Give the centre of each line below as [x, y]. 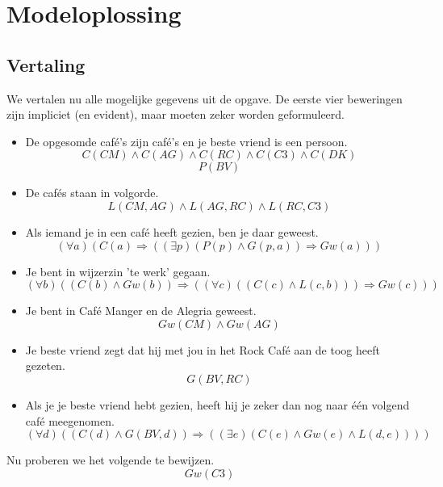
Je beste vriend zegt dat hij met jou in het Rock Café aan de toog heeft [203, 349]
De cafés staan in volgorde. [92, 193]
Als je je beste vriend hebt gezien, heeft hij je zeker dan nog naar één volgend [217, 404]
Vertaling [46, 64]
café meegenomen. [70, 420]
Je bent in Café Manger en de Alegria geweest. [141, 311]
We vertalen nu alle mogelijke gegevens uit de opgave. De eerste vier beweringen [205, 98]
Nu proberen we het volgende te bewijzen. [111, 460]
